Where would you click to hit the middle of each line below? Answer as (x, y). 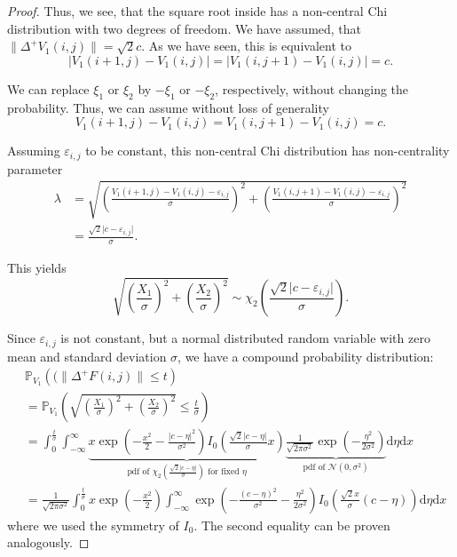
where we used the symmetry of (93, 525)
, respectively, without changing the (312, 88)
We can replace (48, 88)
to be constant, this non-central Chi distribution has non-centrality (268, 151)
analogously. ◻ (48, 542)
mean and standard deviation (87, 356)
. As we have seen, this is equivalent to (246, 46)
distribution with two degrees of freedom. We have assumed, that (185, 28)
